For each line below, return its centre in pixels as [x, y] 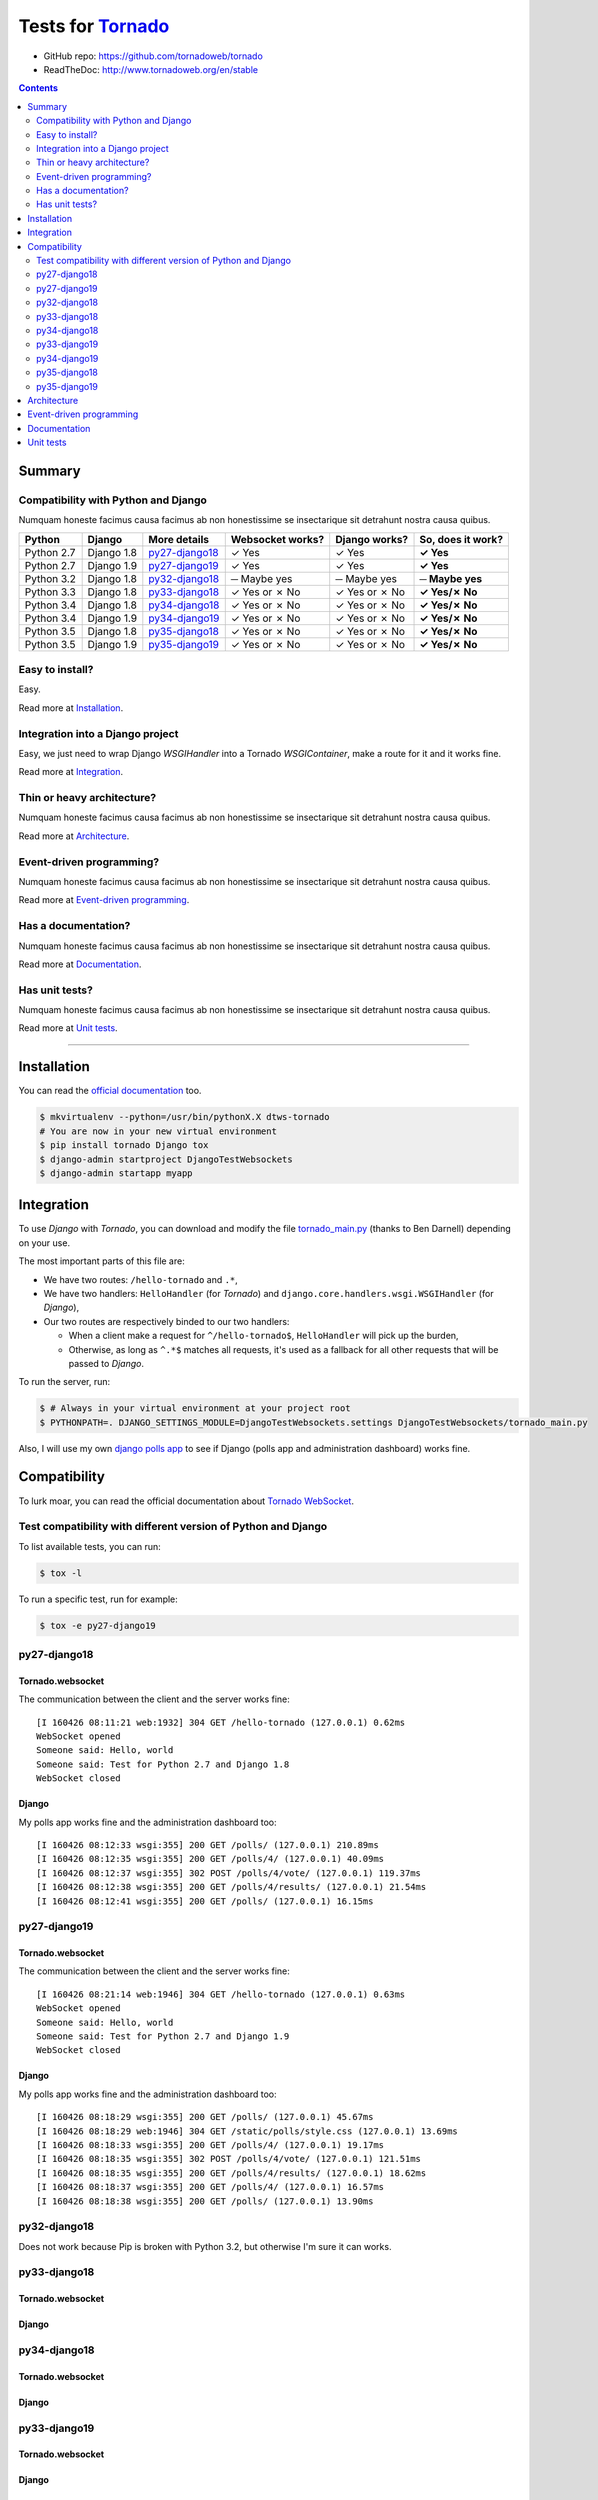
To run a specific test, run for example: [98, 1599]
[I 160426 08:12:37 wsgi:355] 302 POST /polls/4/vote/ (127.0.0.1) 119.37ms [229, 1873]
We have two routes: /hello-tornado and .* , [141, 1279]
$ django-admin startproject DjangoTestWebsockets [166, 1159]
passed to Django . [106, 1363]
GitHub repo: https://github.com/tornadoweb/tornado [153, 56]
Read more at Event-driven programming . [104, 900]
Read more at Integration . [71, 772]
